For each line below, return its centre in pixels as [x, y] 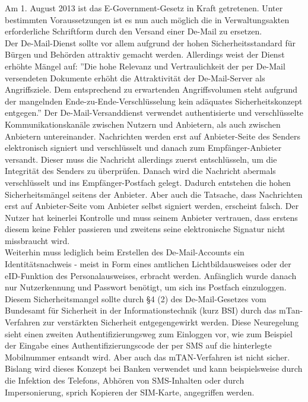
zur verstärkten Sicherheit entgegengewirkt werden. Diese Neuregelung [171, 322]
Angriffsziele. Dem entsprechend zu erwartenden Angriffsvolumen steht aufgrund [151, 89]
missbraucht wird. [37, 240]
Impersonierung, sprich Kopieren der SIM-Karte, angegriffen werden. [130, 392]
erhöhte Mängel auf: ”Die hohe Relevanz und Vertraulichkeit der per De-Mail [145, 66]
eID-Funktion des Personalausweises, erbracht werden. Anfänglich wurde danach [151, 275]
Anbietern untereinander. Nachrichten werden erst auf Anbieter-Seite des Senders [153, 136]
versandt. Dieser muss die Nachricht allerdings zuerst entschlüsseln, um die [141, 159]
